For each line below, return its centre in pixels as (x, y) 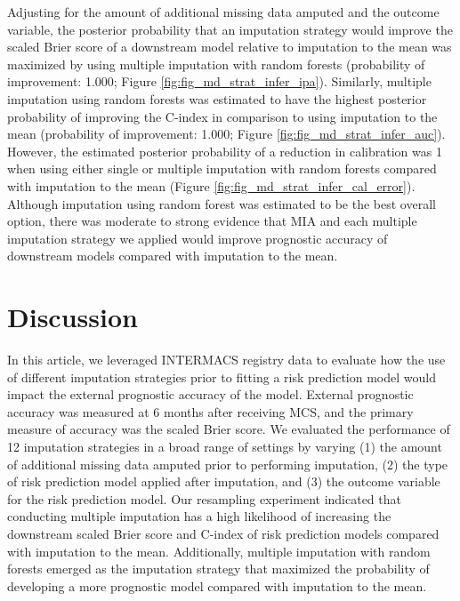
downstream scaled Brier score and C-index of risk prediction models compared (223, 533)
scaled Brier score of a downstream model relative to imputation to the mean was (230, 47)
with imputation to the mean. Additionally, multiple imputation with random (219, 551)
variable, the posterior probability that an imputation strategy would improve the (230, 29)
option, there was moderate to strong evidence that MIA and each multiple (212, 221)
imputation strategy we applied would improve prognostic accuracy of (198, 238)
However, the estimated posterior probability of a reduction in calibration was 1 (225, 151)
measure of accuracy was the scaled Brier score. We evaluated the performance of (229, 429)
